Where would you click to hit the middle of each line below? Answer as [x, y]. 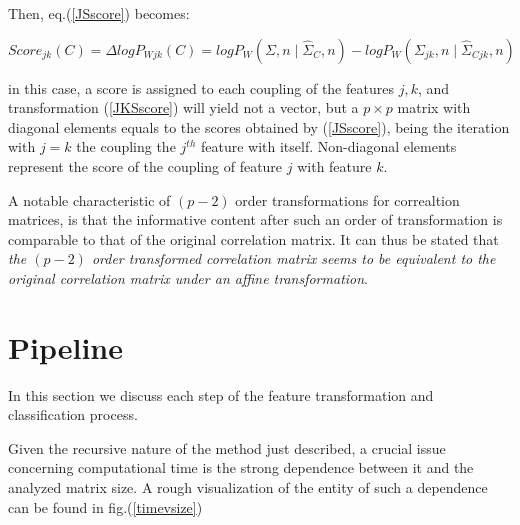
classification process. [73, 414]
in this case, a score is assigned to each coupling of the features [201, 87]
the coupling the [126, 146]
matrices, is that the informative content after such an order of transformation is [255, 219]
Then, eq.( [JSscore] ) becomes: [99, 13]
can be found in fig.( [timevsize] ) [105, 506]
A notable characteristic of [89, 199]
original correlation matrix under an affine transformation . [188, 277]
